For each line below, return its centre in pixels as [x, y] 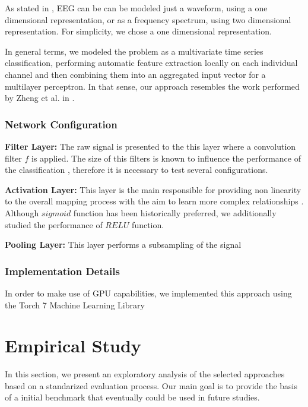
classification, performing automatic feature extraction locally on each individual [151, 63]
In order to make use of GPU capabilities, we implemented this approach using [148, 293]
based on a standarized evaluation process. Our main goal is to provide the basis [151, 385]
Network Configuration [61, 124]
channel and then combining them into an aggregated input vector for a [135, 74]
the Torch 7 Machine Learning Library [75, 305]
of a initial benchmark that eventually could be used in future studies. [132, 397]
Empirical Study [73, 346]
